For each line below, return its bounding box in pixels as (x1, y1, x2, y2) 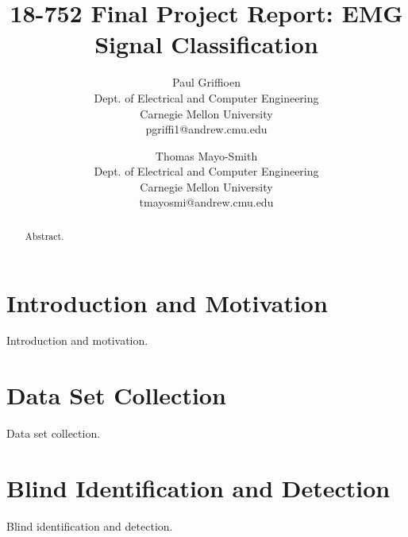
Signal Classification (94, 28, 318, 60)
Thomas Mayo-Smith (155, 147, 258, 164)
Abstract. (25, 229, 64, 242)
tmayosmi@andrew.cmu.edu (139, 194, 274, 211)
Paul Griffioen (172, 74, 241, 91)
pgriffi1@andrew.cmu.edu (145, 121, 268, 137)
